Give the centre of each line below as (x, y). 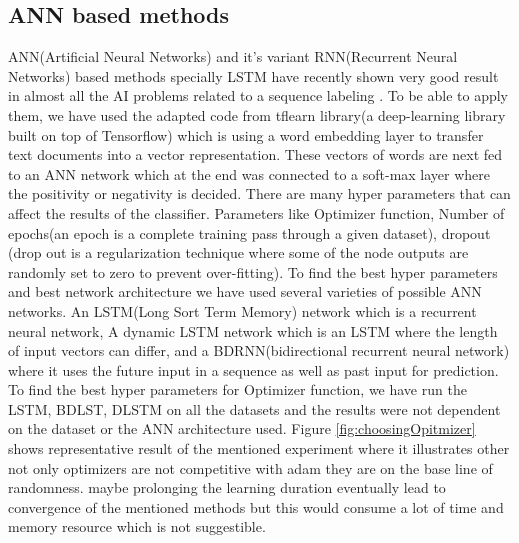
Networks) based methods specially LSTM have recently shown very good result (253, 75)
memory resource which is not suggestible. (137, 526)
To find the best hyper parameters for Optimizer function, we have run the (237, 389)
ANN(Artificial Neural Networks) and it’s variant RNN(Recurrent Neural (233, 56)
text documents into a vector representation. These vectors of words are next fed (255, 154)
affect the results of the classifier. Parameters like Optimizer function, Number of (256, 212)
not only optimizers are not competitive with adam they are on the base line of (250, 467)
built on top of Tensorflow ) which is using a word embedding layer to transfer (246, 134)
